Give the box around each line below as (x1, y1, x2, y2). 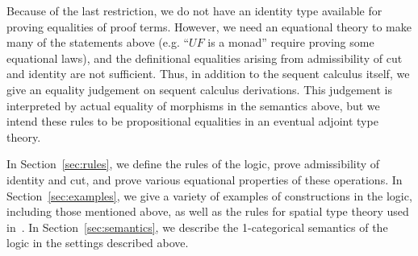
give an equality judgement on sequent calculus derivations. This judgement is (6, 81, 392, 97)
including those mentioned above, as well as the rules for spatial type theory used (6, 203, 409, 220)
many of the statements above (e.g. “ (6, 34, 190, 51)
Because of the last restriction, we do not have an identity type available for (6, 2, 382, 19)
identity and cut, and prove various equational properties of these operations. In (6, 171, 403, 188)
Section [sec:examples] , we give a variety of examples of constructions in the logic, (6, 187, 412, 204)
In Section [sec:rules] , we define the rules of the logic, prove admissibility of (6, 155, 380, 172)
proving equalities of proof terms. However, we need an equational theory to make (6, 18, 412, 35)
